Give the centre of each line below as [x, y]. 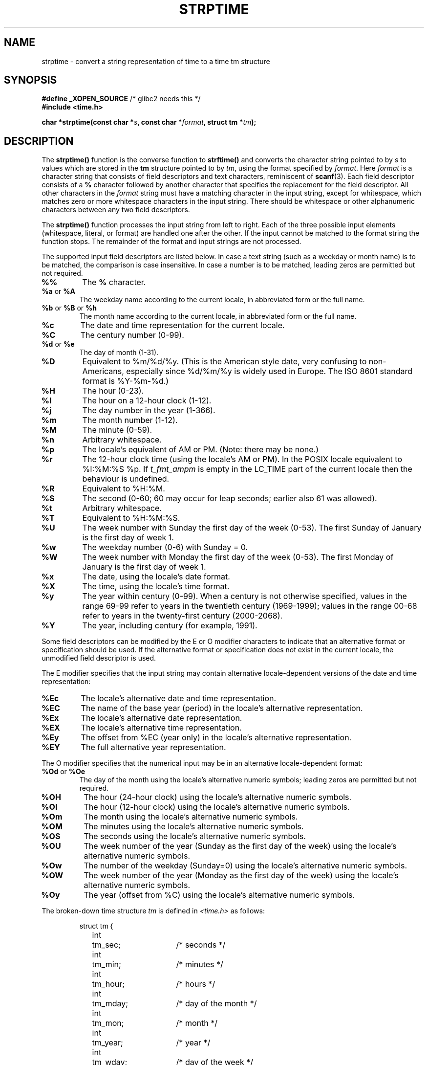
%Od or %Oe [64, 772]
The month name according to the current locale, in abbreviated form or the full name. [218, 316]
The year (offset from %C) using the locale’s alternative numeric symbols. [219, 895]
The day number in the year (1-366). [149, 410]
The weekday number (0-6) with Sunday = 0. [165, 547]
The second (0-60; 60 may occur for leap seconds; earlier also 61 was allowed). [230, 499]
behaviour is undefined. [126, 479]
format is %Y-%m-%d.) [126, 381]
